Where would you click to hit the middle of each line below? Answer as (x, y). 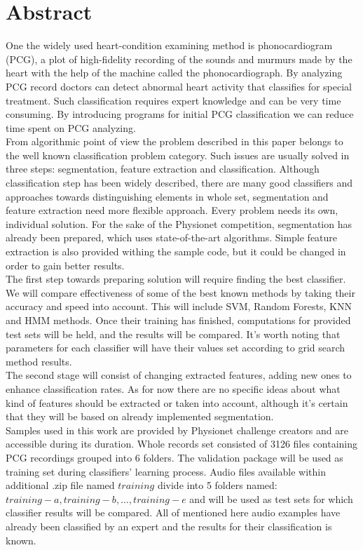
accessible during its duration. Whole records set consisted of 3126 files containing (182, 444)
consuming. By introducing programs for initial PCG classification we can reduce (180, 114)
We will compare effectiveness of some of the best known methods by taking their (180, 292)
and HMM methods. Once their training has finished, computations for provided (178, 320)
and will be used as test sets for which (271, 498)
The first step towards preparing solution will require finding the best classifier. (176, 279)
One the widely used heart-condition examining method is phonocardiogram (169, 45)
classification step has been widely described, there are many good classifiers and (179, 183)
